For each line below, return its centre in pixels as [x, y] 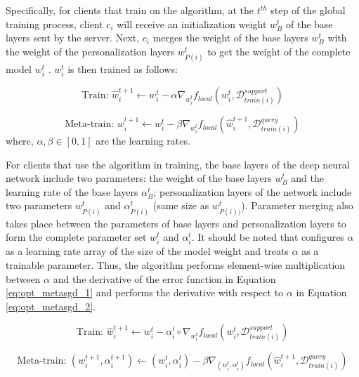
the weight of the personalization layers [90, 51]
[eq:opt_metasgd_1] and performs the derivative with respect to [145, 292]
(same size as [181, 205]
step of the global [308, 10]
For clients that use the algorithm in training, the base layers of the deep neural [178, 164]
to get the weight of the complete [279, 51]
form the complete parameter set [76, 237]
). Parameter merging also [297, 205]
